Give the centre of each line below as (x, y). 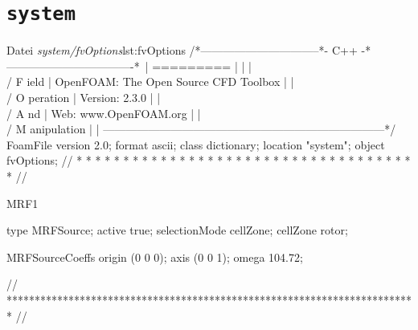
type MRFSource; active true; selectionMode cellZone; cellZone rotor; (177, 230)
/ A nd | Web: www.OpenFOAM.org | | (104, 113)
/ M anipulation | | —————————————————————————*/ (201, 129)
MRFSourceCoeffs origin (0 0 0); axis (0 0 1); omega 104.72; (155, 257)
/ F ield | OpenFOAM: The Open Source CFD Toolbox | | (150, 81)
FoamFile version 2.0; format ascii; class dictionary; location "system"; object (196, 144)
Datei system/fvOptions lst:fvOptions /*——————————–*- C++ (182, 50)
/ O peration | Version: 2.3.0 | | (84, 98)
